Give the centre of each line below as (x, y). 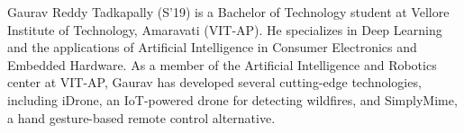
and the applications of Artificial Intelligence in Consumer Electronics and (212, 47)
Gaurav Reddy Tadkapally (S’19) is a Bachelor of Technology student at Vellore (228, 12)
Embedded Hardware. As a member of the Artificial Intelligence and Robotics (222, 64)
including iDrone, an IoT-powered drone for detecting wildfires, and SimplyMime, (232, 99)
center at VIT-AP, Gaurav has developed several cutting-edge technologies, (214, 82)
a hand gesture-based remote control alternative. (141, 117)
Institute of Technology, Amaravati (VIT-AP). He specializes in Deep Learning (225, 29)
